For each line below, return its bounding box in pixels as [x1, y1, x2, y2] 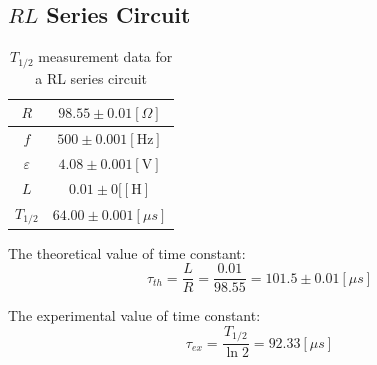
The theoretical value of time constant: [8, 242, 246, 263]
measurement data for [38, 46, 173, 67]
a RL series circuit [35, 67, 148, 88]
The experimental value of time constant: [8, 305, 261, 326]
